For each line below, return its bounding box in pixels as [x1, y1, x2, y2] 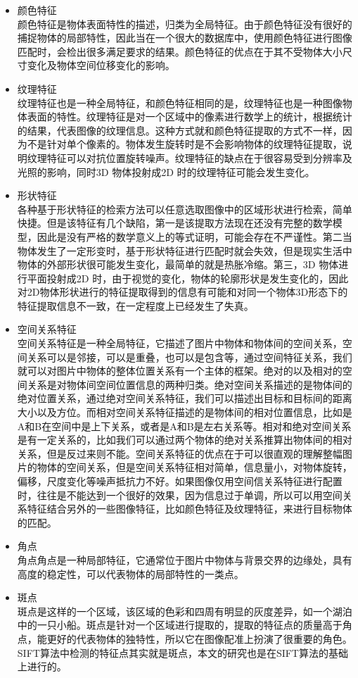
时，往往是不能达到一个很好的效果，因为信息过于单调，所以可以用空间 [17, 487, 343, 502]
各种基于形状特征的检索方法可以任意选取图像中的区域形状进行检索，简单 [17, 201, 352, 216]
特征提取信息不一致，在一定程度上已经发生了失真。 [17, 298, 254, 313]
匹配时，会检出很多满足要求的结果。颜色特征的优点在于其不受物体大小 [17, 44, 343, 58]
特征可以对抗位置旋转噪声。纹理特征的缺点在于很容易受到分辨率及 [46, 150, 352, 165]
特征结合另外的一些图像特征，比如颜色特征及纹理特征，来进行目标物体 [27, 501, 352, 516]
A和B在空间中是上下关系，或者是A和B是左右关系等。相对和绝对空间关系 [17, 418, 352, 433]
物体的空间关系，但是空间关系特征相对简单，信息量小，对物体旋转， [37, 460, 352, 475]
